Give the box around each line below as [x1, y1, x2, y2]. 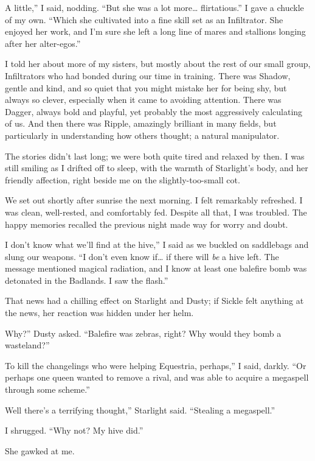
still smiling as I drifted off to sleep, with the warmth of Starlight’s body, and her [5, 161, 308, 174]
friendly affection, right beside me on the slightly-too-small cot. [5, 173, 240, 186]
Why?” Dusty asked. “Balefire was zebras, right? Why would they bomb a [5, 326, 282, 339]
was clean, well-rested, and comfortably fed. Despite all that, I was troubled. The [5, 205, 307, 218]
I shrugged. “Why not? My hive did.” [5, 424, 144, 437]
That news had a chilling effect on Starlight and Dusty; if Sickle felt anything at [5, 294, 304, 307]
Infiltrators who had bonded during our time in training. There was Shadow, [5, 69, 291, 82]
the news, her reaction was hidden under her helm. [5, 306, 194, 319]
